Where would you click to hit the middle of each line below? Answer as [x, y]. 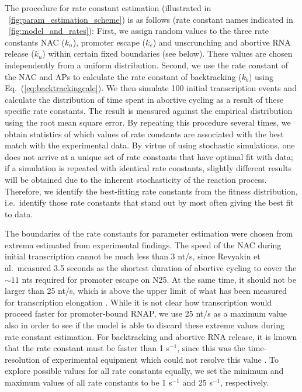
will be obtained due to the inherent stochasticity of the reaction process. [136, 179]
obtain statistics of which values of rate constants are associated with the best [144, 133]
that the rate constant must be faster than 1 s [87, 348]
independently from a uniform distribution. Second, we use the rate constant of [146, 65]
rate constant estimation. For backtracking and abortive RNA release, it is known [151, 336]
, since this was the [211, 348]
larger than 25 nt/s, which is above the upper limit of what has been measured [146, 291]
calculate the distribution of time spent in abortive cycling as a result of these [144, 99]
